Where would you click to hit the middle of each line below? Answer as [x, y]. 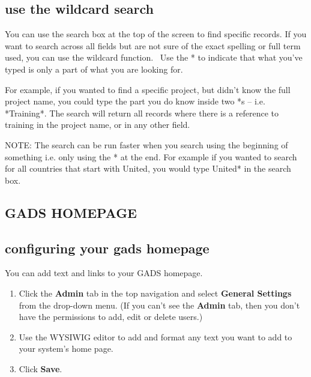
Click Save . [41, 368]
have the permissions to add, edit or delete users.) [111, 317]
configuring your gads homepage [107, 248]
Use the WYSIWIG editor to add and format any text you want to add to [155, 336]
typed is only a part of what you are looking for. [94, 69]
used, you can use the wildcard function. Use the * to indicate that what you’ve [154, 57]
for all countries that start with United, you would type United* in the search [148, 168]
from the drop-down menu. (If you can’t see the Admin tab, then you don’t [159, 305]
